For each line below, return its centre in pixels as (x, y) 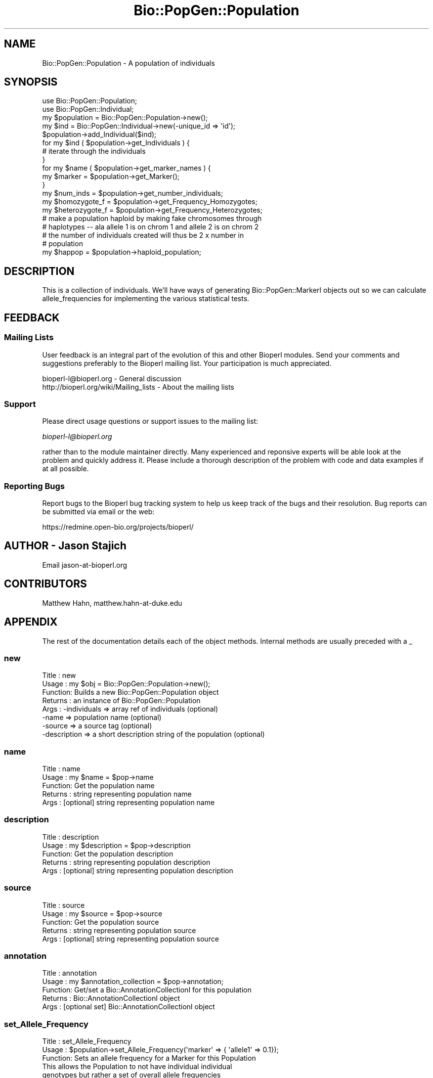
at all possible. (65, 469)
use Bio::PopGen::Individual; (88, 109)
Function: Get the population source (101, 922)
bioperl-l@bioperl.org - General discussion (112, 378)
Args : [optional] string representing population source (130, 939)
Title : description (70, 837)
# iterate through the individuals (94, 151)
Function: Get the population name (98, 786)
